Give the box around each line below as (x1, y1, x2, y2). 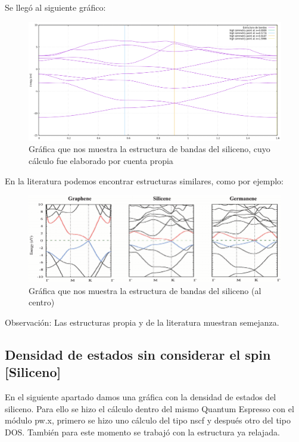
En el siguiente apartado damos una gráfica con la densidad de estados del (5, 391, 276, 403)
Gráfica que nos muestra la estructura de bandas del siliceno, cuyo (29, 143, 270, 155)
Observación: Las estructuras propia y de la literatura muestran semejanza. (5, 316, 279, 329)
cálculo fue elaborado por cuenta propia (29, 154, 173, 166)
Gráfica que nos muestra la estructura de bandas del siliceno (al (29, 284, 261, 296)
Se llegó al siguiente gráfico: (5, 1, 106, 13)
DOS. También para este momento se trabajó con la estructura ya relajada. (5, 426, 280, 438)
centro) (29, 296, 55, 308)
